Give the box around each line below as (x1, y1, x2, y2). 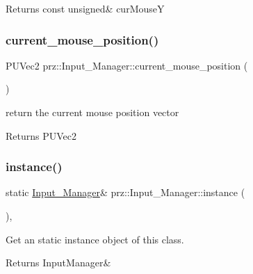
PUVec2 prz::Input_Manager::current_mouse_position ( (6, 58, 248, 72)
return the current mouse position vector (6, 105, 179, 119)
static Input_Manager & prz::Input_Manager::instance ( (6, 185, 245, 200)
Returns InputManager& (6, 255, 111, 270)
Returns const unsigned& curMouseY (6, 1, 165, 15)
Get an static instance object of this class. (6, 232, 184, 246)
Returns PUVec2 (6, 128, 77, 143)
